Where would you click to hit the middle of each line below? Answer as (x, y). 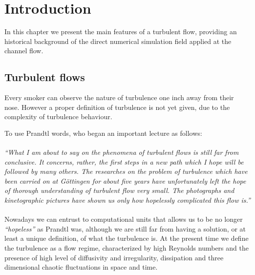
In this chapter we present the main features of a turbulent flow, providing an (121, 32)
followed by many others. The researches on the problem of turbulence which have (126, 171)
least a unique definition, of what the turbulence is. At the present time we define (127, 238)
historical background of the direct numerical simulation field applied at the (118, 41)
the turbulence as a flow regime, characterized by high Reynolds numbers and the (127, 248)
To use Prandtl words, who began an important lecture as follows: (103, 133)
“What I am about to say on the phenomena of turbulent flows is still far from (122, 152)
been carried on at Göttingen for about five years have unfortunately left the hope (125, 180)
